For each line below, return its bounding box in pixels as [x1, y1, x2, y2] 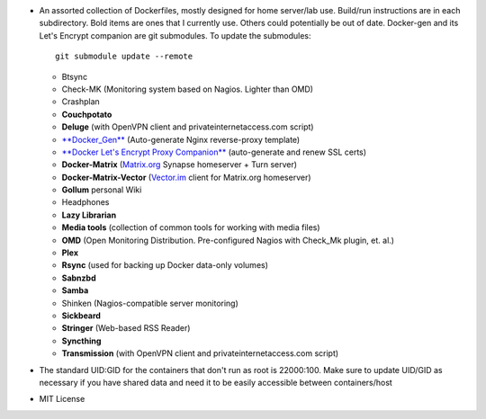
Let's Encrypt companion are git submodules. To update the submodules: [39, 30, 311, 40]
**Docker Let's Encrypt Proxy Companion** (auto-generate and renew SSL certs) [61, 147, 367, 157]
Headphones [61, 197, 110, 208]
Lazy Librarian [61, 209, 117, 220]
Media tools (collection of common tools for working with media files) [61, 222, 320, 233]
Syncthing [61, 335, 102, 346]
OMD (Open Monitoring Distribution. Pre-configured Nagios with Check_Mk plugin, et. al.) [61, 235, 395, 245]
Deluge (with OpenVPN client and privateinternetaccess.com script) [61, 121, 314, 132]
